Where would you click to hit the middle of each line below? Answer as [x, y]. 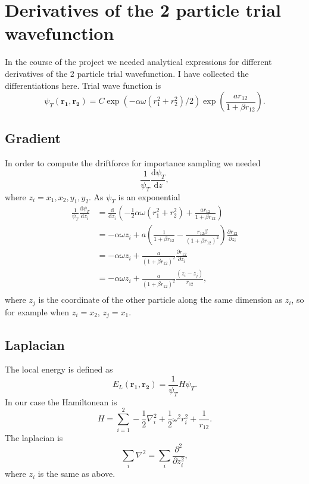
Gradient [33, 138]
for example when [37, 311]
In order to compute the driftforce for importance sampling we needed [133, 163]
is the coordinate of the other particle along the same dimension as [160, 300]
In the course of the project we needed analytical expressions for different [138, 62]
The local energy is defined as [59, 369]
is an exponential [149, 196]
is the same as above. [77, 474]
